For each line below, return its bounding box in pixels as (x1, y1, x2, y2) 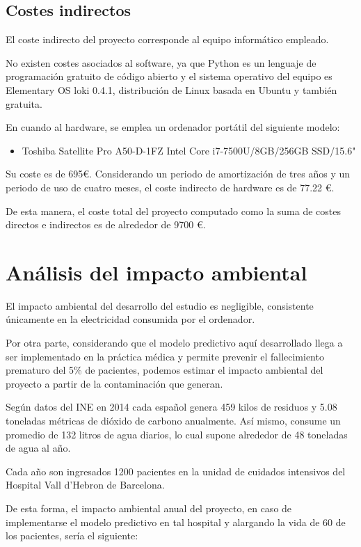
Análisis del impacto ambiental (6, 257, 307, 286)
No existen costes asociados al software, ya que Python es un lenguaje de (6, 55, 316, 70)
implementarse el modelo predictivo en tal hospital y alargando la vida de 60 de (6, 514, 346, 529)
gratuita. (6, 96, 42, 111)
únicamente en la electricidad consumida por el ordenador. (6, 312, 255, 326)
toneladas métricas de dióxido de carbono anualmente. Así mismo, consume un (6, 413, 341, 428)
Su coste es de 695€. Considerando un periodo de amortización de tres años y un (6, 166, 351, 181)
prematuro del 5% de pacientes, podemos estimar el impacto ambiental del (6, 363, 323, 377)
